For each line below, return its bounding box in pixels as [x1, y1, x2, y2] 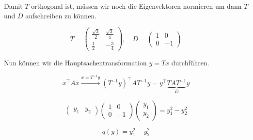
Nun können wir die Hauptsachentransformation [4, 58, 147, 68]
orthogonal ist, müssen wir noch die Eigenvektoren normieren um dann [31, 1, 242, 11]
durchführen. [171, 58, 209, 68]
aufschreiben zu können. [25, 10, 97, 20]
